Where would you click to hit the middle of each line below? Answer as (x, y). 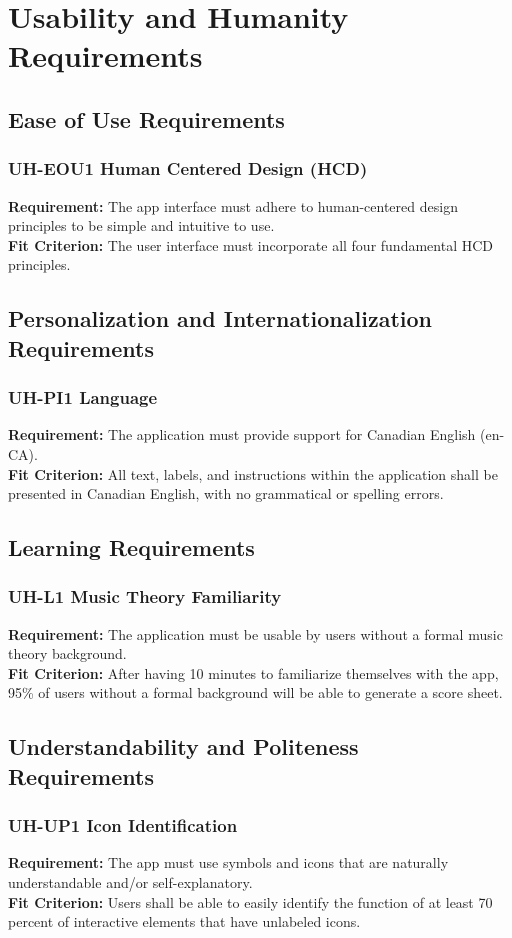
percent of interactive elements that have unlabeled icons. (184, 921)
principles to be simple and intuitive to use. (141, 225)
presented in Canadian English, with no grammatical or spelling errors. (226, 493)
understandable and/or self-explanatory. (130, 882)
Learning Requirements (131, 547)
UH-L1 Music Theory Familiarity (145, 596)
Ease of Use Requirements (146, 118)
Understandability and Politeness (183, 746)
